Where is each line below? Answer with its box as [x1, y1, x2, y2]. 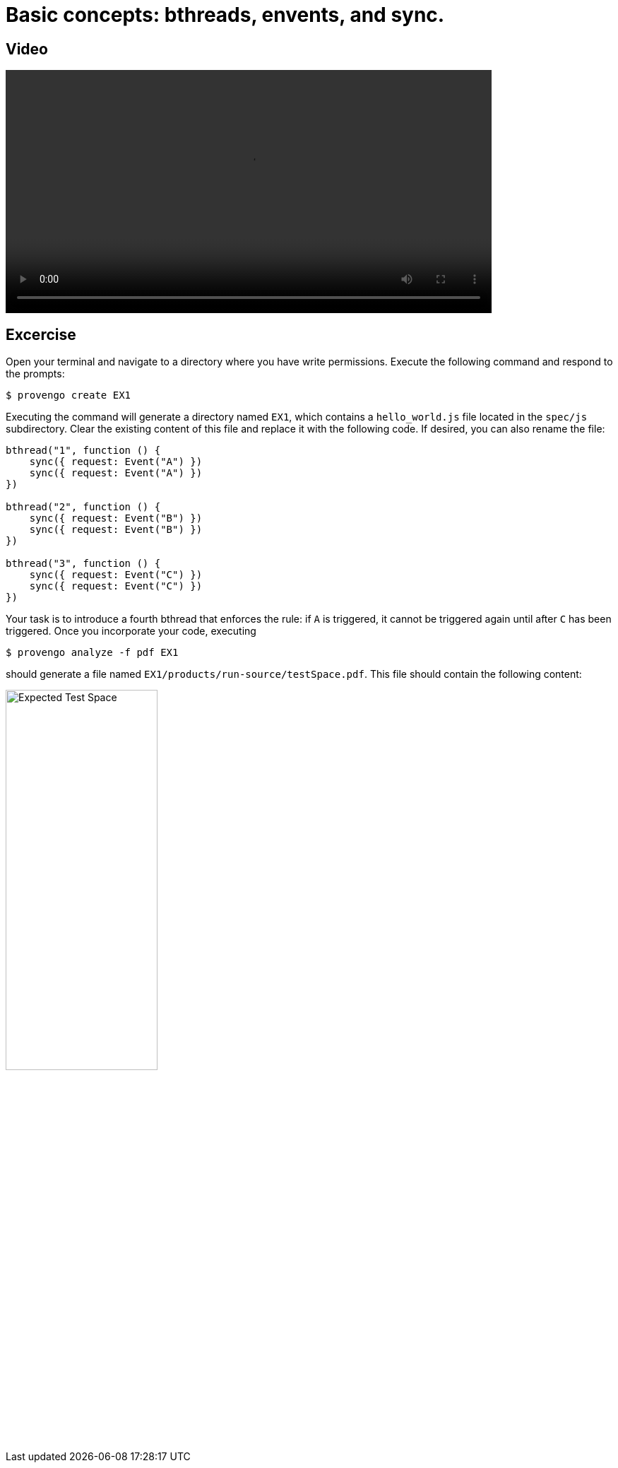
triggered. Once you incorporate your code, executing [6, 625, 256, 638]
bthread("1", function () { [6, 445, 161, 457]
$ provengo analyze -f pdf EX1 [6, 647, 179, 659]
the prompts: [6, 368, 65, 380]
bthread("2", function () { [6, 501, 161, 513]
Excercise [6, 325, 76, 343]
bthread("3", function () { [6, 558, 161, 570]
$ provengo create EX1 [6, 389, 131, 401]
